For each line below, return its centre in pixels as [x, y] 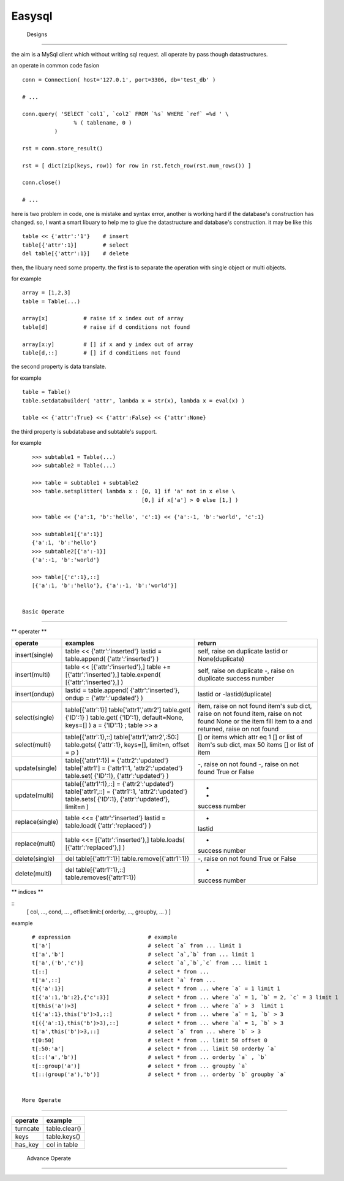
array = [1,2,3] [47, 293]
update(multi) [35, 796]
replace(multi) [35, 844]
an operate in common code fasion [55, 66]
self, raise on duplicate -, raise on [246, 671]
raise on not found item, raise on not [250, 714]
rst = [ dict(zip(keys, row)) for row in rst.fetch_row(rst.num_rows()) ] [137, 165]
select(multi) [33, 745]
